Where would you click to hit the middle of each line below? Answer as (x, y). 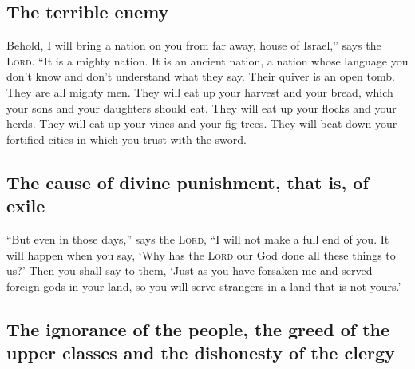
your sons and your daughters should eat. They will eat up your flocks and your (202, 107)
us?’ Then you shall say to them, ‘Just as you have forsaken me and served (190, 270)
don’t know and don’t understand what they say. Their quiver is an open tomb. (201, 76)
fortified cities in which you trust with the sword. (126, 139)
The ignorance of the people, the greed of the (198, 329)
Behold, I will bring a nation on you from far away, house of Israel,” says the (194, 45)
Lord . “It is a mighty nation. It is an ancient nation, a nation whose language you (207, 60)
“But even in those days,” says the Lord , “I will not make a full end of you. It (198, 238)
